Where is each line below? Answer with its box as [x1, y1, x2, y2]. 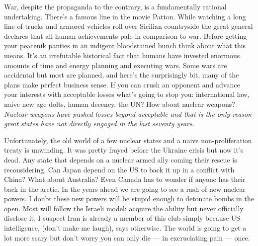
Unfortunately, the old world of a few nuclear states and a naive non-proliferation [4, 135, 252, 145]
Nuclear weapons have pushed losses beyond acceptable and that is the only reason [4, 108, 252, 119]
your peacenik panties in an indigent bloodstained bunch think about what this [4, 40, 246, 51]
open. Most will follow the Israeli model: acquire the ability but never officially [4, 203, 244, 213]
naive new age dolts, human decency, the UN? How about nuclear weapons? [4, 98, 235, 109]
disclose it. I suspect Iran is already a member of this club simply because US [4, 213, 241, 223]
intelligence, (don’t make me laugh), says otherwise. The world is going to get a [4, 223, 247, 233]
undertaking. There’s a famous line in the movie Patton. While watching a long [4, 11, 246, 21]
